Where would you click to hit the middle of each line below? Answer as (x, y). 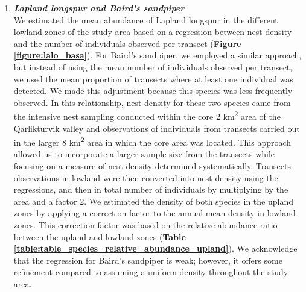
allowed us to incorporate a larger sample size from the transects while (144, 154)
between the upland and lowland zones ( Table (100, 236)
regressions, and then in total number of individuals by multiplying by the (151, 189)
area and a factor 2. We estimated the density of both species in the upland (153, 201)
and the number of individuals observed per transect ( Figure (127, 43)
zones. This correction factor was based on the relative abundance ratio (145, 225)
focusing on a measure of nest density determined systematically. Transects (152, 166)
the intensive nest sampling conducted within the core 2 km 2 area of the (147, 115)
